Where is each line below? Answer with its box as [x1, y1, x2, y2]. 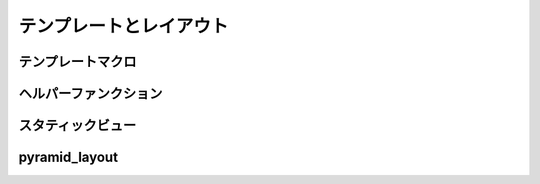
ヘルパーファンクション [18, 85, 163, 102]
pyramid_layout [18, 149, 119, 166]
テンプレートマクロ [18, 53, 137, 70]
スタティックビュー [18, 117, 137, 134]
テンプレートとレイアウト [18, 15, 229, 37]
